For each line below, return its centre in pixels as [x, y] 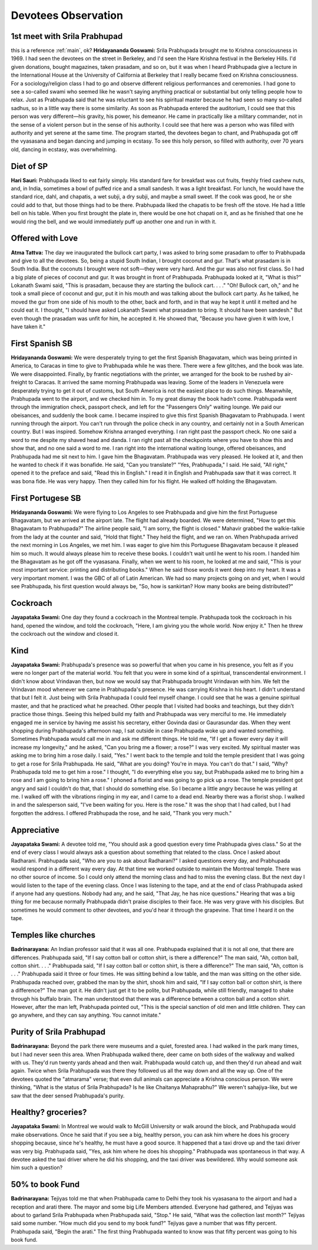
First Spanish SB [42, 343]
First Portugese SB [46, 498]
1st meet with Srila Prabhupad [67, 36]
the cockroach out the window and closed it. [65, 634]
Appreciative [35, 830]
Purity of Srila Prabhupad [58, 1032]
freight [19, 382]
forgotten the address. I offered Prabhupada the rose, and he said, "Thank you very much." [121, 813]
